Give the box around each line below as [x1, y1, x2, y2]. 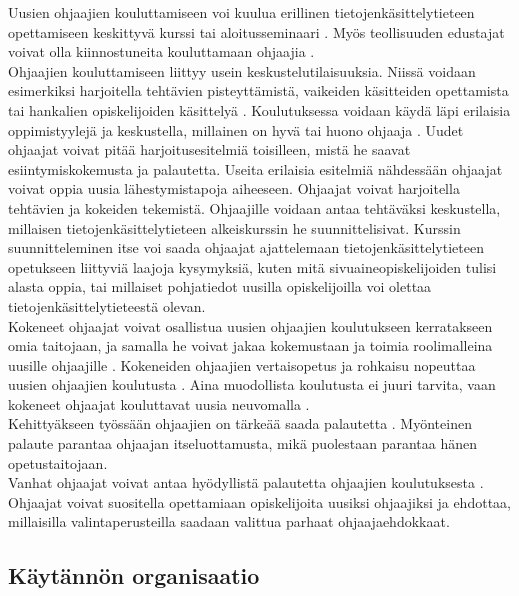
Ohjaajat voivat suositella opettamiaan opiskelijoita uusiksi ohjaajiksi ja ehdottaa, [8, 491, 511, 512]
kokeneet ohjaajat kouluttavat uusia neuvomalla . [8, 393, 310, 414]
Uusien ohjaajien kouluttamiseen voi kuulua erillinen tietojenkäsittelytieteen [8, 2, 475, 22]
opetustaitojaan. [8, 452, 108, 473]
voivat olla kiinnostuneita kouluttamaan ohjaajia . [8, 41, 315, 62]
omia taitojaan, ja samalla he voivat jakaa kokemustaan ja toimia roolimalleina [8, 335, 493, 356]
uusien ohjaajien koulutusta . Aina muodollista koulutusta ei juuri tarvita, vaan [8, 374, 496, 395]
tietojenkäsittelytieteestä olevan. [8, 295, 206, 316]
